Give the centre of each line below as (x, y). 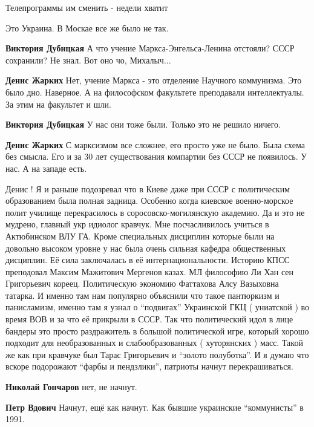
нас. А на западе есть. (46, 168)
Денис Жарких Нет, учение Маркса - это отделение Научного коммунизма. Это (154, 80)
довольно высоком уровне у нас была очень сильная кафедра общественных (146, 248)
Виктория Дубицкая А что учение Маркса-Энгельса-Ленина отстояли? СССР (150, 48)
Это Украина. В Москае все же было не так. (87, 28)
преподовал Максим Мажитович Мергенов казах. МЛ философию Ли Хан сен (149, 271)
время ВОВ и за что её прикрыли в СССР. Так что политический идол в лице (149, 319)
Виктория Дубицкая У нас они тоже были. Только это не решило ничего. (143, 124)
